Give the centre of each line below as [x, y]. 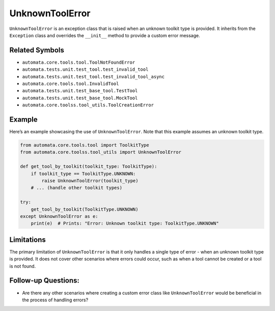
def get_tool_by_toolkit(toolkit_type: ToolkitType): [89, 166]
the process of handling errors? [55, 300]
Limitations [28, 239]
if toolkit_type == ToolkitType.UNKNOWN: [83, 174]
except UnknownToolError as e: [59, 216]
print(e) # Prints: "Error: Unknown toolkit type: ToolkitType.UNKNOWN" [125, 223]
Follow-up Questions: [45, 281]
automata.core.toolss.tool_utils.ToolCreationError [88, 105]
